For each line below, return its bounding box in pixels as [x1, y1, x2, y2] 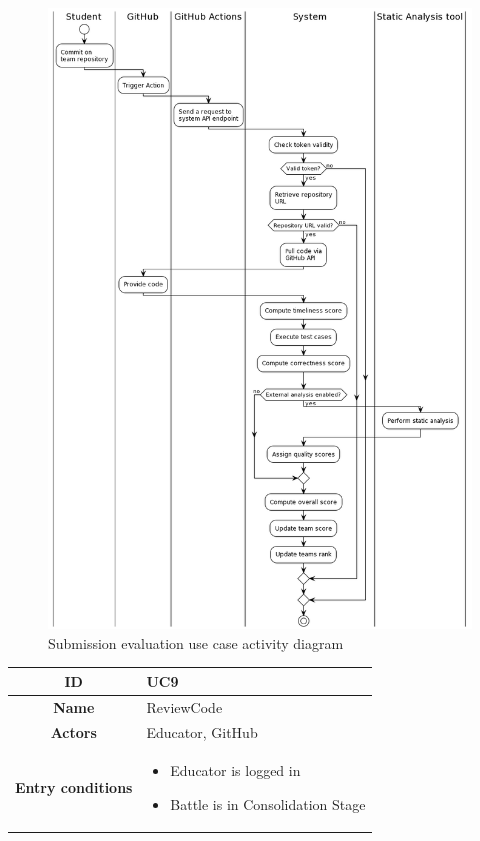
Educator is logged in [170, 760, 301, 781]
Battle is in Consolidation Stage [170, 793, 366, 814]
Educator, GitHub [146, 721, 258, 742]
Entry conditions [15, 777, 133, 798]
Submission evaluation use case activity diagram [48, 632, 344, 653]
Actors [50, 721, 97, 742]
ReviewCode [146, 696, 223, 717]
